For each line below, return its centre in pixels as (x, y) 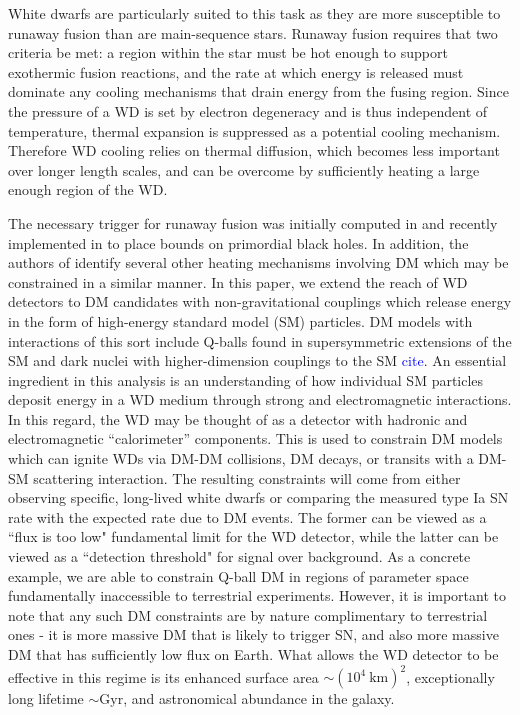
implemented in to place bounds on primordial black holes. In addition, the (238, 242)
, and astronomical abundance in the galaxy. (259, 698)
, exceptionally (450, 676)
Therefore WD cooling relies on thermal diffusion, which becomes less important (254, 150)
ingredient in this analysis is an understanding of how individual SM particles (246, 379)
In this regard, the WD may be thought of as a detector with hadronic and (238, 418)
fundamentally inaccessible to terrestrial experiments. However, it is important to (257, 595)
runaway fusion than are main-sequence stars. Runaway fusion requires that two (253, 32)
